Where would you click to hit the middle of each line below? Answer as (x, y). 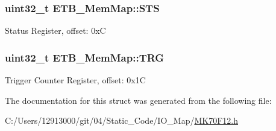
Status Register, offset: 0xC (55, 30)
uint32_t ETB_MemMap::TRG (85, 57)
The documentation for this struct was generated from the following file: (138, 100)
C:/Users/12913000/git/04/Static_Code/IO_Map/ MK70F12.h (121, 120)
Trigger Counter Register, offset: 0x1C (75, 80)
